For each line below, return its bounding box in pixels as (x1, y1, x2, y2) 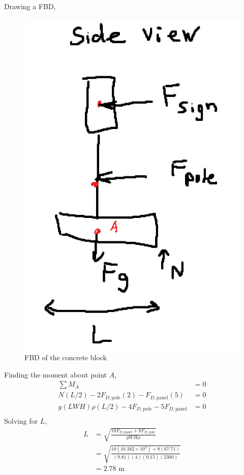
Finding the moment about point (4, 369, 107, 379)
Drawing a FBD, (4, 1, 56, 12)
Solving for (4, 416, 38, 426)
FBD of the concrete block (24, 352, 107, 363)
